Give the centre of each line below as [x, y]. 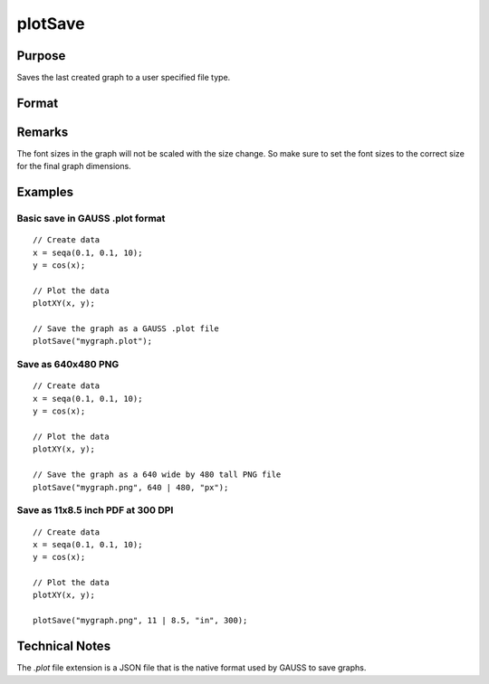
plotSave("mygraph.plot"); [93, 341]
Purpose [41, 56]
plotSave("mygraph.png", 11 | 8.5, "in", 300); [140, 621]
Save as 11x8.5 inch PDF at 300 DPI [95, 510]
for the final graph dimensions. [74, 166]
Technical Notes [64, 646]
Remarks [43, 132]
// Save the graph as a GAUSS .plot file [126, 329]
